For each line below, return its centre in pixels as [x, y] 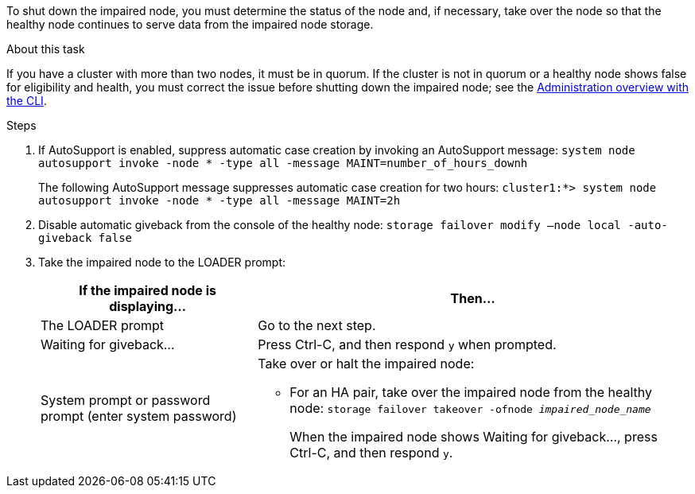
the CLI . [27, 101]
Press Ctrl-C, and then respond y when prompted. [407, 344]
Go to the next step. [317, 325]
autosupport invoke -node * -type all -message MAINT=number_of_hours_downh [283, 163]
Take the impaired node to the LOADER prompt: [162, 262]
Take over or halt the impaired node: [366, 364]
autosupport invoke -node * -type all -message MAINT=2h [219, 200]
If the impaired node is [148, 290]
